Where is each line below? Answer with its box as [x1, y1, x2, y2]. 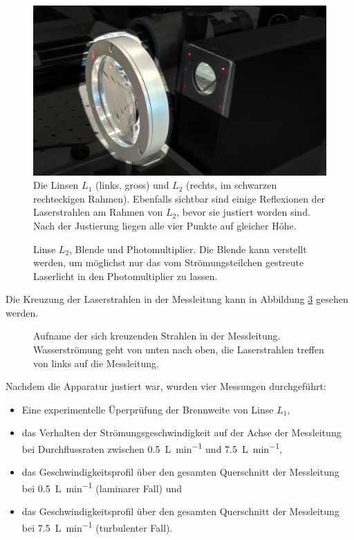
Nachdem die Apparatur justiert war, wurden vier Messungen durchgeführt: [6, 379, 326, 393]
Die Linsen [33, 178, 79, 192]
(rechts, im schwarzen [185, 178, 277, 192]
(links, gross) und [95, 178, 169, 192]
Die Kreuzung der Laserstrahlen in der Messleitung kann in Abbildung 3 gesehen [6, 292, 348, 306]
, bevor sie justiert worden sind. [176, 205, 310, 219]
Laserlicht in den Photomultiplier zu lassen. [33, 268, 218, 283]
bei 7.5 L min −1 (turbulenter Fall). [21, 518, 173, 534]
